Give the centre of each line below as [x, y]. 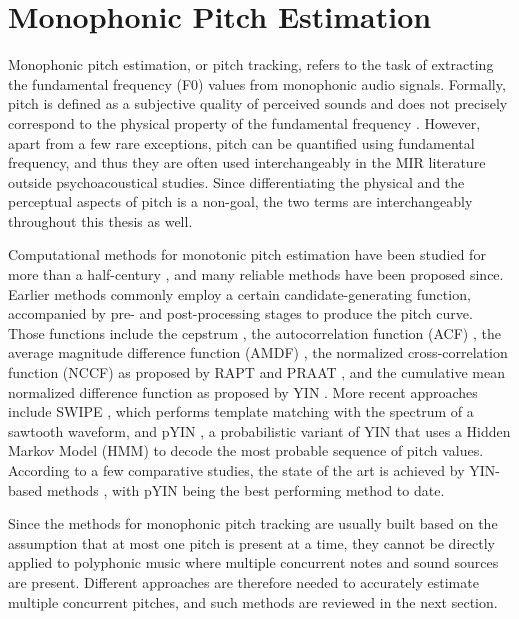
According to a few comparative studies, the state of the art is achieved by [236, 470]
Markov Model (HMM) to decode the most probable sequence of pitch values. [246, 450]
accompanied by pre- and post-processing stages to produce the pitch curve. [240, 313]
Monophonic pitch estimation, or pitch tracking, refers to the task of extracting [251, 64]
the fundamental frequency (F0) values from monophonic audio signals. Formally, [257, 83]
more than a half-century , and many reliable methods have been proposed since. [256, 274]
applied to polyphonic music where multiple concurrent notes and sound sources [253, 562]
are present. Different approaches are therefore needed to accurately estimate [243, 581]
